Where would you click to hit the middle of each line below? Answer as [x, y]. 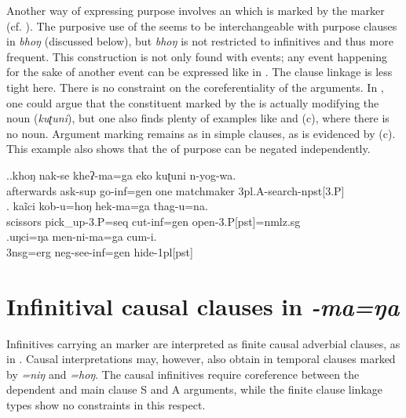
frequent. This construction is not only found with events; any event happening [197, 56]
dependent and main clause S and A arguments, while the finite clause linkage [194, 389]
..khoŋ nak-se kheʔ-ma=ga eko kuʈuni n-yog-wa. [121, 174]
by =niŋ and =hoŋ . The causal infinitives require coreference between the [183, 374]
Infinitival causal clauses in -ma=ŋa [203, 306]
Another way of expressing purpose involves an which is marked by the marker [196, 10]
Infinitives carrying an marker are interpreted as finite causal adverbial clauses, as [203, 343]
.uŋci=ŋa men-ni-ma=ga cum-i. [82, 236]
